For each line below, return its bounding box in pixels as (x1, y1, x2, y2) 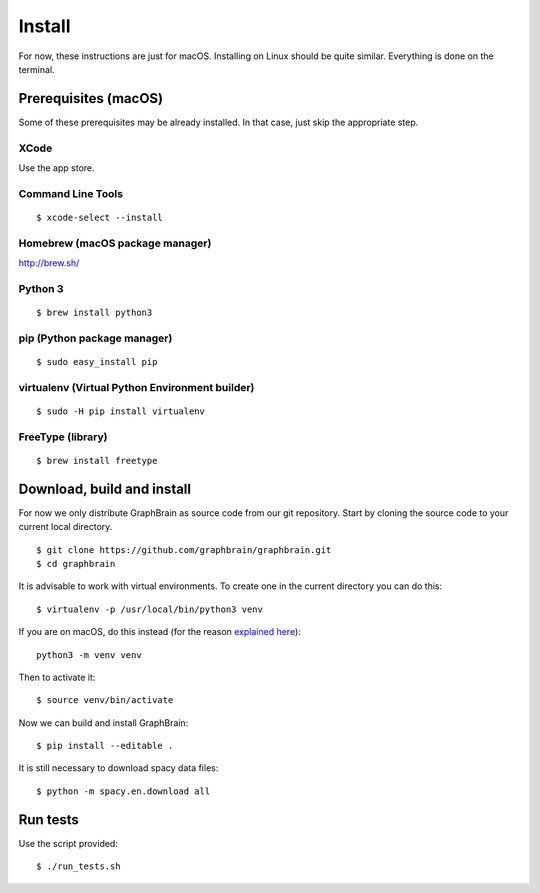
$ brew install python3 (36, 307, 153, 319)
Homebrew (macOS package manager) (18, 236, 212, 250)
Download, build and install (18, 480, 192, 497)
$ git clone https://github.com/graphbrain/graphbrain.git (36, 544, 332, 555)
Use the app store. (18, 161, 95, 174)
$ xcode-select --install (36, 211, 164, 223)
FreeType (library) (18, 430, 108, 444)
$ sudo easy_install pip (36, 356, 158, 367)
